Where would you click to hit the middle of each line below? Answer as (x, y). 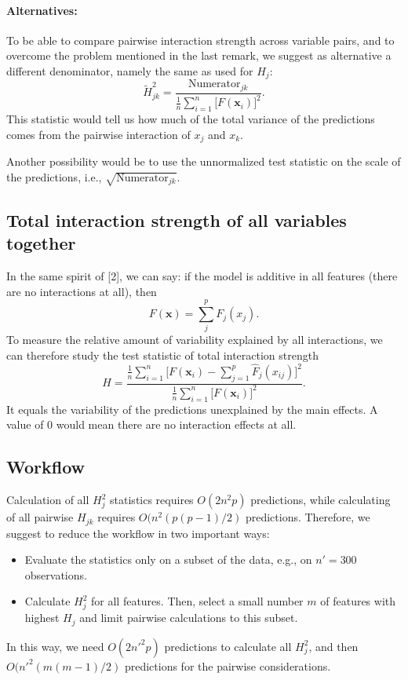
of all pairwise (40, 517)
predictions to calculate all (228, 646)
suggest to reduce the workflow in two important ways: (138, 533)
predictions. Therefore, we (308, 517)
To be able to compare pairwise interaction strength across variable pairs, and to (200, 40)
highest (42, 618)
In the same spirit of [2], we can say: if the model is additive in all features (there (202, 276)
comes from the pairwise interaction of (98, 134)
